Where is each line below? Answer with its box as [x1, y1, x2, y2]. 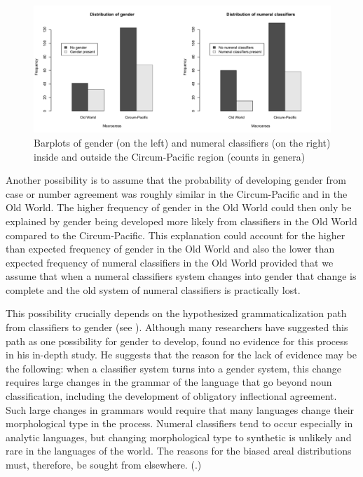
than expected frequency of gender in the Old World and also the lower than [6, 241, 335, 256]
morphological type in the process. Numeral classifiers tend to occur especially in [6, 416, 353, 431]
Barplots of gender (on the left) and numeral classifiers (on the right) [34, 135, 331, 149]
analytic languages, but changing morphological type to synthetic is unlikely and [6, 429, 352, 444]
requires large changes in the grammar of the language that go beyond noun [6, 375, 332, 389]
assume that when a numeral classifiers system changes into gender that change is [6, 269, 357, 283]
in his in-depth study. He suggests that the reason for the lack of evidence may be [6, 347, 357, 362]
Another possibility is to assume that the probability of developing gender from [6, 173, 346, 187]
